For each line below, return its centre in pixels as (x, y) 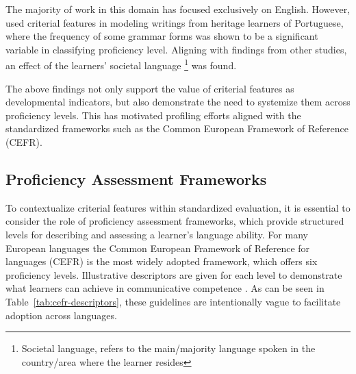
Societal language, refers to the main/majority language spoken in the (168, 348)
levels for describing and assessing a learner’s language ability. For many (157, 234)
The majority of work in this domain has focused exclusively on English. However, (178, 9)
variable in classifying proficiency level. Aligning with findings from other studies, (176, 49)
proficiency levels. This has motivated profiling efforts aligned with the (153, 115)
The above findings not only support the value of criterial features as (150, 88)
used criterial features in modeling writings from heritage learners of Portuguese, (175, 22)
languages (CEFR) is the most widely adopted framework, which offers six (162, 261)
